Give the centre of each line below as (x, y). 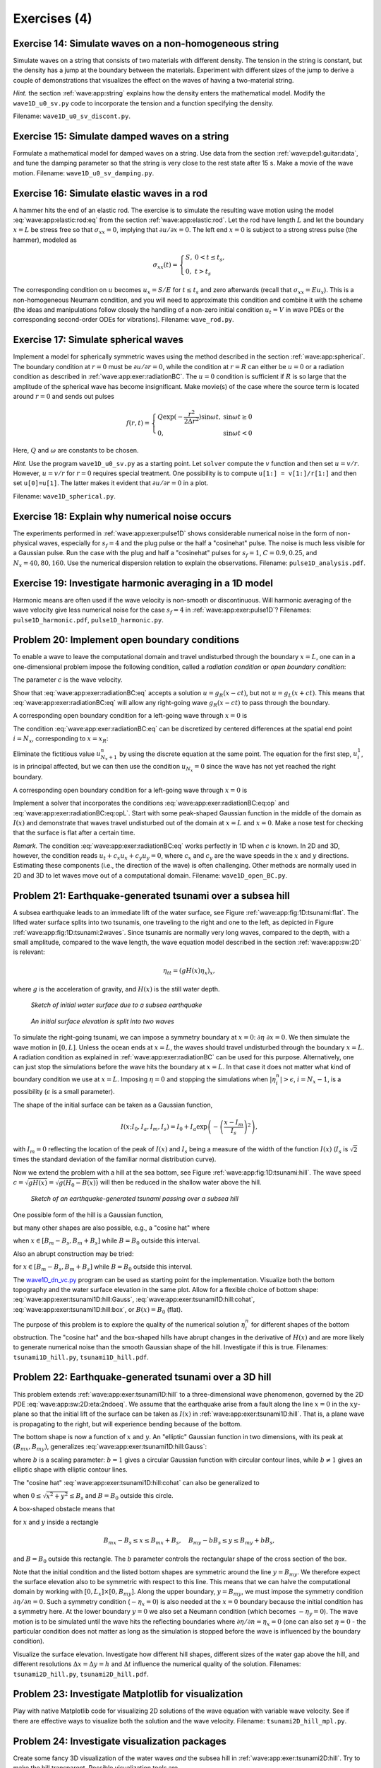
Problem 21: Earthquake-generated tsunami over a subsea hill (151, 896)
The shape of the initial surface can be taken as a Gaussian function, (113, 1105)
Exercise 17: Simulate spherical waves (98, 340)
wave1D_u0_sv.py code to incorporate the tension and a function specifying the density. (143, 103)
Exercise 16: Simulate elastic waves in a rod (110, 193)
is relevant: (29, 952)
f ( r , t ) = (138, 423)
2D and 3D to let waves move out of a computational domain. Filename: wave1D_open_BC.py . (150, 875)
